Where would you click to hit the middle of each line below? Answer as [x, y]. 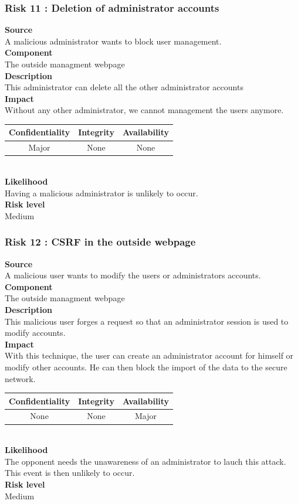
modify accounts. [35, 333]
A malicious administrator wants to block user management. [113, 41]
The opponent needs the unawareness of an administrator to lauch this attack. [145, 461]
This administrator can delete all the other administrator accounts [124, 87]
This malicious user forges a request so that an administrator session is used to [147, 321]
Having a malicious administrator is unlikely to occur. [101, 193]
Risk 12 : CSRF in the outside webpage [100, 242]
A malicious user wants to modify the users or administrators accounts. [133, 275]
